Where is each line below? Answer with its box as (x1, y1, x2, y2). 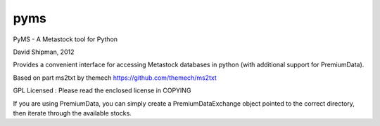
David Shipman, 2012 (13, 48, 75, 56)
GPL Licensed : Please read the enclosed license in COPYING (13, 86, 191, 94)
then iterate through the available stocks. (13, 108, 132, 117)
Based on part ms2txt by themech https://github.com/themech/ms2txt (13, 73, 217, 82)
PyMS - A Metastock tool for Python (13, 35, 118, 43)
